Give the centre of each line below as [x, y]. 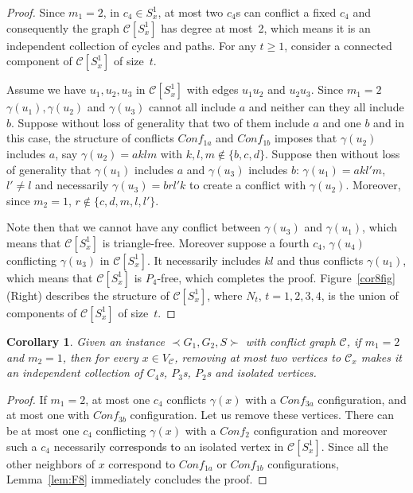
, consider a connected [338, 45]
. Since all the [355, 446]
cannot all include [193, 107]
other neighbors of [51, 463]
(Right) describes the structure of [88, 295]
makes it [381, 357]
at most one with [48, 415]
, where [225, 295]
